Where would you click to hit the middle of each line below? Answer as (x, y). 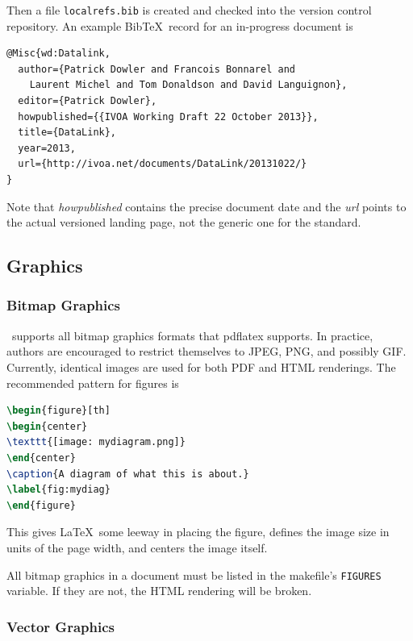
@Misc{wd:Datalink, (58, 54)
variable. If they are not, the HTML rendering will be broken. (159, 591)
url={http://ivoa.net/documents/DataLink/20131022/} (163, 164)
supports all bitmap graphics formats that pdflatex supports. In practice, (192, 335)
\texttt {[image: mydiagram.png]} (96, 442)
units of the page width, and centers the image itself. (137, 547)
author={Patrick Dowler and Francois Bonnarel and (156, 69)
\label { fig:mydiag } (58, 490)
